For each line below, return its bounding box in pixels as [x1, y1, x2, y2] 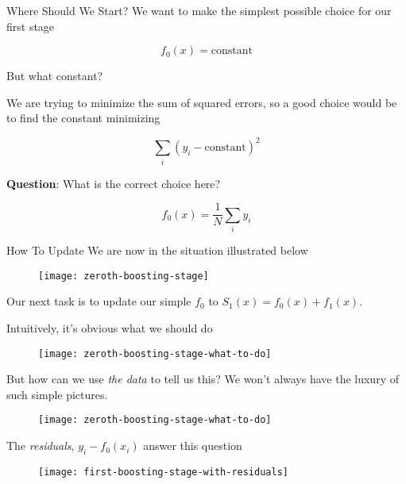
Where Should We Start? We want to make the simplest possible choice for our [6, 2, 392, 18]
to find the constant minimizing [6, 109, 160, 126]
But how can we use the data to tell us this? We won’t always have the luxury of [6, 371, 399, 387]
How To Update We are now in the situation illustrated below [6, 242, 308, 259]
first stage [6, 17, 55, 34]
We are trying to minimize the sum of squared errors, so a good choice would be [6, 94, 397, 110]
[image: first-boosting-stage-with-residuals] [38, 466, 288, 478]
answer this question [143, 437, 242, 454]
